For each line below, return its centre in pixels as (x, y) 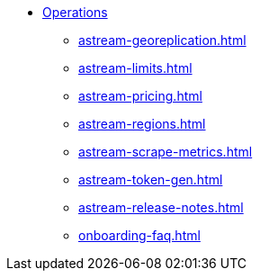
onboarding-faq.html (139, 235)
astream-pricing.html (140, 96)
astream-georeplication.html (162, 40)
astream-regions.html (142, 124)
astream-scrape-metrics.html (166, 152)
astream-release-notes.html (161, 207)
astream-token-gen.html (151, 179)
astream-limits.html (135, 68)
